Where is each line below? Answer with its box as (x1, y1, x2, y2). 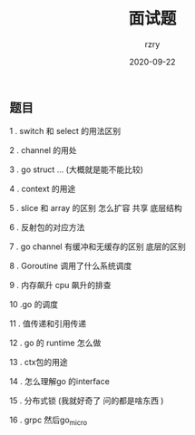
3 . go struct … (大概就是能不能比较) (9, 164, 143, 175)
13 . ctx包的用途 (9, 357, 68, 368)
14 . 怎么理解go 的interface (9, 376, 111, 387)
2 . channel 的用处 (9, 145, 77, 156)
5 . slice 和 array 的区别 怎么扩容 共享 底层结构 (9, 203, 183, 214)
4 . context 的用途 (9, 183, 76, 195)
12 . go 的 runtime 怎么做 (9, 337, 102, 349)
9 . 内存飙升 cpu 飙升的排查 (9, 280, 112, 291)
